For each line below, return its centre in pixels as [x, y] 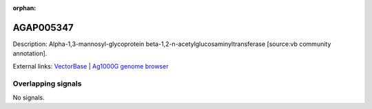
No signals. [29, 97]
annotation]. [30, 53]
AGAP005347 [43, 27]
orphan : [24, 8]
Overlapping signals [47, 84]
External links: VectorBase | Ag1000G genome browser [91, 66]
